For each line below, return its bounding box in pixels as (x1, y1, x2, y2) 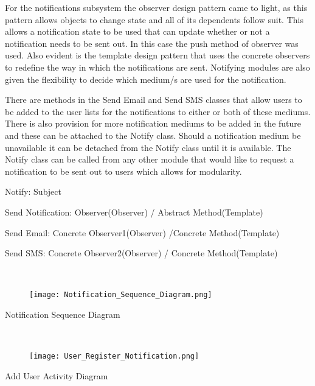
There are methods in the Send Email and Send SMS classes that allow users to (5, 93, 302, 106)
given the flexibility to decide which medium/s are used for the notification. (5, 72, 286, 85)
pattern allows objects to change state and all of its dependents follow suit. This (5, 13, 303, 26)
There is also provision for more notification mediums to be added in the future (5, 117, 302, 130)
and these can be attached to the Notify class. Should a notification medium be (5, 128, 301, 141)
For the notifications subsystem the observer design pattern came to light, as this (5, 1, 308, 13)
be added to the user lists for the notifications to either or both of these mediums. (5, 105, 311, 118)
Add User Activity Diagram (5, 369, 108, 382)
